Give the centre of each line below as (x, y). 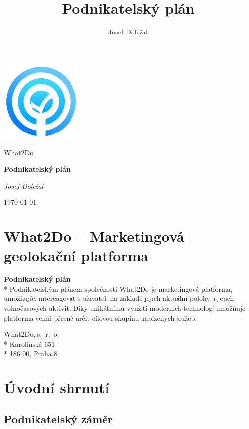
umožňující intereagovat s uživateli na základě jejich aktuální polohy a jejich (119, 298)
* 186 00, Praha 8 (31, 353)
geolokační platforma (76, 255)
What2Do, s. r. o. (32, 334)
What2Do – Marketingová (94, 236)
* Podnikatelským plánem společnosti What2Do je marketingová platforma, (118, 288)
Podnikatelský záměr (58, 418)
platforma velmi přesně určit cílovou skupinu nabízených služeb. (101, 317)
